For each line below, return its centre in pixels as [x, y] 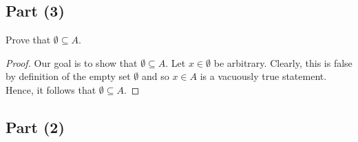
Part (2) [35, 126]
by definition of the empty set [68, 76]
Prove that [28, 40]
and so [156, 76]
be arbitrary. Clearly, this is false [283, 62]
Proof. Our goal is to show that [72, 62]
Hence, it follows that [51, 89]
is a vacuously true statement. [263, 76]
